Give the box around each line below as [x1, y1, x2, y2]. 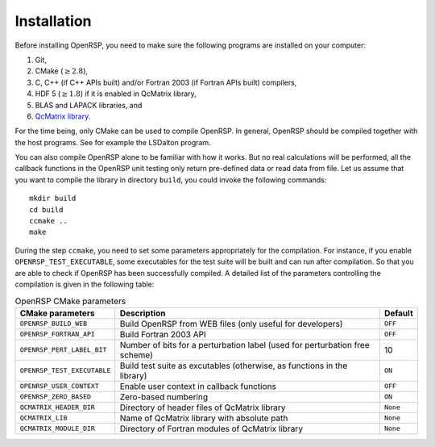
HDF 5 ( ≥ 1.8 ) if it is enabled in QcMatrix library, [35, 89, 197, 98]
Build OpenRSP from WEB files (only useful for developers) [119, 318, 343, 329]
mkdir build [29, 194, 77, 203]
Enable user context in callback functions [119, 380, 277, 391]
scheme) [119, 349, 153, 361]
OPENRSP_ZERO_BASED [19, 392, 92, 401]
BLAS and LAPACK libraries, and [35, 100, 143, 110]
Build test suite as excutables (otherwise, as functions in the [119, 360, 348, 371]
